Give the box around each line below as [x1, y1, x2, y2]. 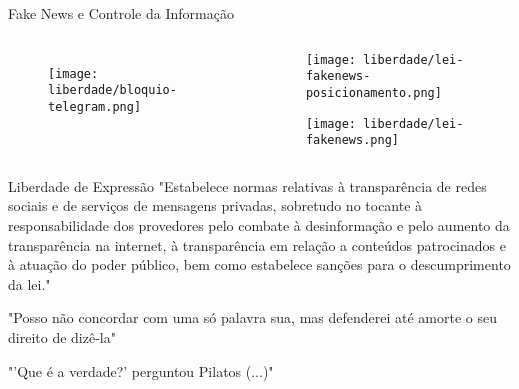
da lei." [8, 273, 51, 294]
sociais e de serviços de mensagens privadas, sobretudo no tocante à [8, 195, 423, 216]
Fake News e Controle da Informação [8, 3, 234, 23]
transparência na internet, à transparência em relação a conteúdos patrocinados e [8, 234, 506, 255]
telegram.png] [48, 99, 142, 114]
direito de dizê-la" [8, 327, 116, 348]
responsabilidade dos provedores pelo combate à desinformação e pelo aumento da [8, 215, 510, 236]
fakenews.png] [305, 133, 399, 148]
